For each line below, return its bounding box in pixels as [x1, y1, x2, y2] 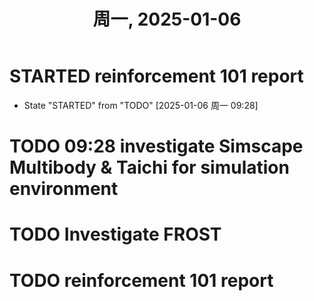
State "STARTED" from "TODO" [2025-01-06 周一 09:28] [23, 99, 259, 111]
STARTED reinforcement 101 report [9, 65, 304, 88]
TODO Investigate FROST [9, 223, 222, 246]
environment [9, 178, 119, 200]
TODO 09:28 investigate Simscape [9, 135, 304, 158]
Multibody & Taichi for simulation [9, 156, 290, 179]
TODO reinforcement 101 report [9, 269, 274, 292]
